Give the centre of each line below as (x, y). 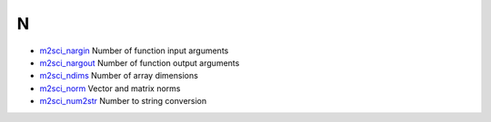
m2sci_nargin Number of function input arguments (134, 51)
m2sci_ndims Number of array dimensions (119, 76)
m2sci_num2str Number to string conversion (123, 101)
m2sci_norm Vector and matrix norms (110, 88)
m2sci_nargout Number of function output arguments (140, 62)
